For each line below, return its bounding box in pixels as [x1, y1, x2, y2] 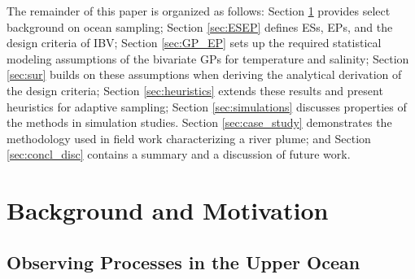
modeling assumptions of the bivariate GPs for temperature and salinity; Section [7, 50, 409, 67]
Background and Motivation [7, 194, 329, 227]
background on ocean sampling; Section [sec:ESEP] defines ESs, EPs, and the [7, 18, 393, 35]
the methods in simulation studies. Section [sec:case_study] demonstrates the [7, 114, 392, 131]
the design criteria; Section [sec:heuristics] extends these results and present [7, 81, 383, 98]
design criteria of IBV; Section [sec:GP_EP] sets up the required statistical [7, 34, 382, 51]
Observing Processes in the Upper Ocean [7, 249, 360, 274]
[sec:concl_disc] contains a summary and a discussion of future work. [7, 146, 351, 163]
